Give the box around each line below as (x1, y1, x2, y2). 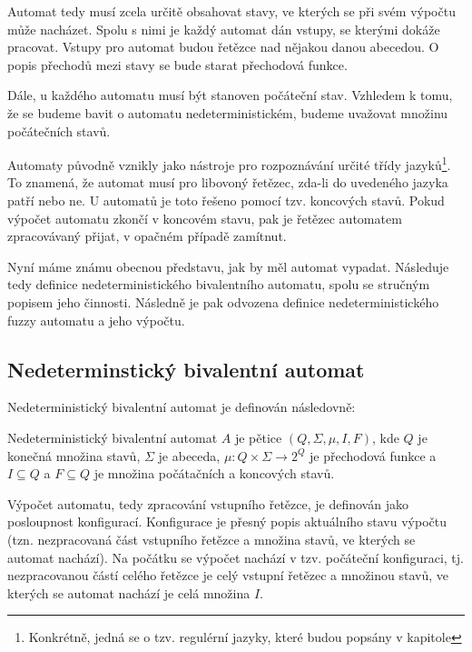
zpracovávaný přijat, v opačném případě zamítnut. (7, 226, 287, 246)
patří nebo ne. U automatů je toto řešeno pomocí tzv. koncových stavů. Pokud (7, 191, 445, 209)
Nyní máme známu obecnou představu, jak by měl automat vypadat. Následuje (7, 256, 449, 276)
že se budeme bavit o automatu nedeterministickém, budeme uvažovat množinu (7, 103, 448, 122)
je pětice (234, 427, 282, 446)
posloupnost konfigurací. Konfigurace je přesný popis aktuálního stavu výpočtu (7, 512, 447, 531)
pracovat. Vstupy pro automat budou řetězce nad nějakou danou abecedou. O (7, 37, 439, 56)
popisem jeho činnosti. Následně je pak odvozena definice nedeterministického (7, 292, 439, 311)
